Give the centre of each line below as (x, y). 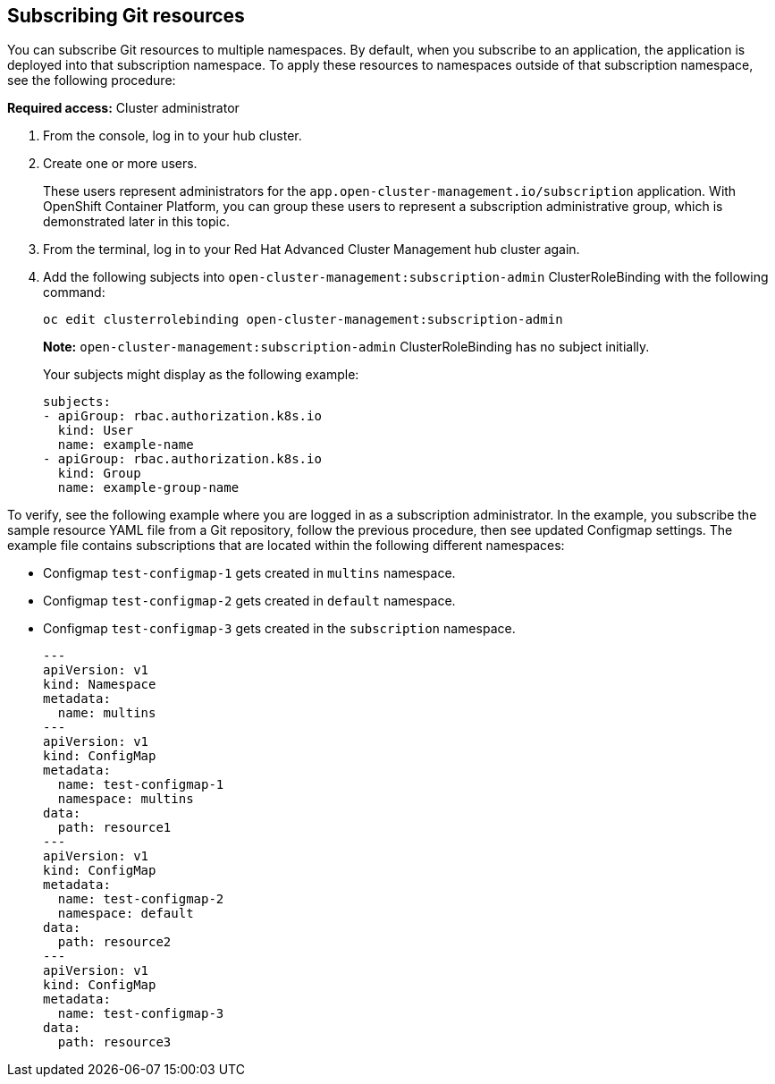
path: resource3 (114, 1042)
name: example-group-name (148, 488)
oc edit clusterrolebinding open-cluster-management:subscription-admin (303, 320)
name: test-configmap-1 (141, 785)
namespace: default (126, 914)
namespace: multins (126, 799)
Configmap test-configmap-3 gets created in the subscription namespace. (279, 629)
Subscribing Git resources (126, 16)
